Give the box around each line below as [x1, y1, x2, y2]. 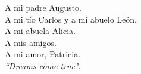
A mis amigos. [5, 36, 57, 48]
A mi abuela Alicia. [5, 24, 76, 37]
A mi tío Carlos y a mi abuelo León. [5, 13, 137, 25]
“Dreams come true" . [5, 59, 81, 72]
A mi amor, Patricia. [5, 48, 81, 60]
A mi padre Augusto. [5, 1, 82, 13]
